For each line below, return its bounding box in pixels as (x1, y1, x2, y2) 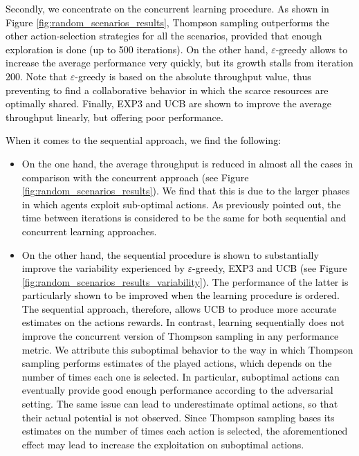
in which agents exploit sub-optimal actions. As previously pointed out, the (21, 197, 341, 211)
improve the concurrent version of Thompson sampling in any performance (21, 329, 339, 343)
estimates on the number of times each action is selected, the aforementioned (21, 423, 348, 438)
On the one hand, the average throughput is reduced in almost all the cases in (21, 156, 353, 170)
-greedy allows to (275, 42, 348, 56)
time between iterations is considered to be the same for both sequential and (21, 210, 347, 225)
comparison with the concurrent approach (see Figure (21, 170, 249, 184)
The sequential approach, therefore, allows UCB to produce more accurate (21, 301, 337, 316)
